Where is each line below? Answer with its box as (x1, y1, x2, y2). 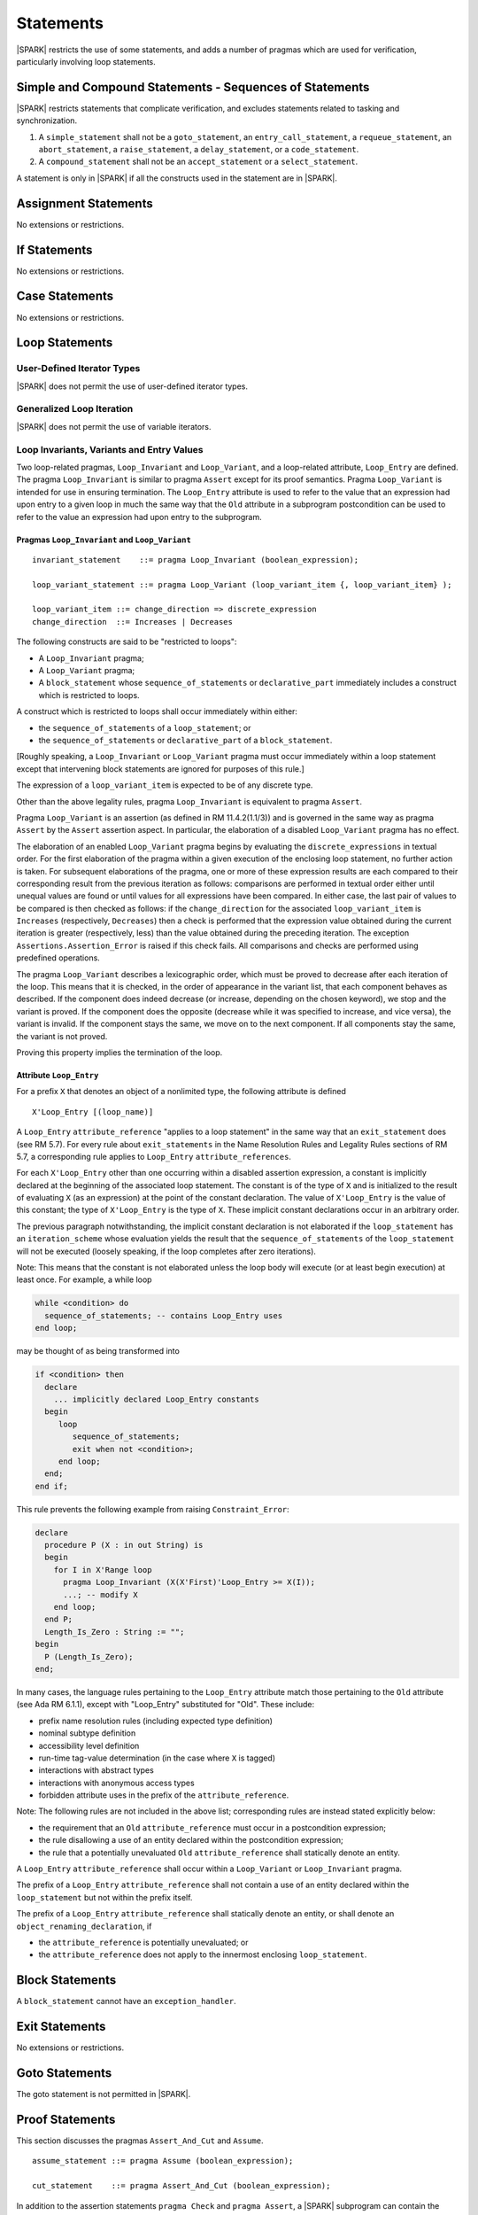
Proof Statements (16, 2111, 116, 2126)
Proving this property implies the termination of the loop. (16, 1046, 223, 1058)
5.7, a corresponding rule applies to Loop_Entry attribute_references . (16, 1151, 292, 1162)
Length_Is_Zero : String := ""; (44, 1627, 185, 1636)
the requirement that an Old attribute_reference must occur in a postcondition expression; (38, 1822, 387, 1833)
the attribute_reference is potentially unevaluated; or (38, 1937, 249, 1947)
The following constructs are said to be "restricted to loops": (16, 636, 237, 647)
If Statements (16, 242, 93, 257)
